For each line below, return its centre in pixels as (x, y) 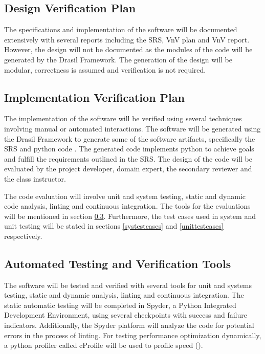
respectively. (23, 236)
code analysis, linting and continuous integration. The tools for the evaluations (127, 206)
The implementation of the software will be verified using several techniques (123, 118)
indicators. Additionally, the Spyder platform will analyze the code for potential (129, 325)
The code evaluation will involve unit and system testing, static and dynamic (125, 196)
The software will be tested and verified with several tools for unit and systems (128, 285)
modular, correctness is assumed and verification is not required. (105, 69)
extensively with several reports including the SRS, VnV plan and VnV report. (127, 39)
